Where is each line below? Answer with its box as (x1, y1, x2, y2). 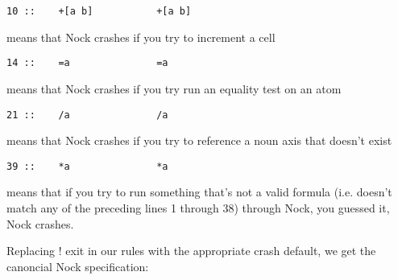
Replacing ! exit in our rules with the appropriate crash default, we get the (6, 242, 376, 259)
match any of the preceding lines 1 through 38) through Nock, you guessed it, (6, 200, 390, 216)
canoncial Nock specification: (6, 257, 149, 274)
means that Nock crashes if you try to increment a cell (6, 28, 276, 45)
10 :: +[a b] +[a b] (6, 6, 192, 17)
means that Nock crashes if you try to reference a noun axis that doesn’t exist (6, 132, 392, 149)
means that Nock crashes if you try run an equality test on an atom (6, 80, 342, 97)
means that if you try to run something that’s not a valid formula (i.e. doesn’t (6, 183, 392, 200)
